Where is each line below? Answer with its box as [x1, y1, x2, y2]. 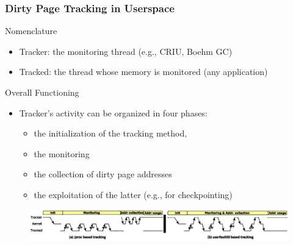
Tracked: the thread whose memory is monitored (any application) [19, 65, 268, 78]
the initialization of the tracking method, [34, 127, 187, 140]
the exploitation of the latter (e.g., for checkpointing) [34, 188, 233, 201]
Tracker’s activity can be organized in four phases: [19, 106, 208, 119]
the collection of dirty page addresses [34, 168, 172, 180]
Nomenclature [5, 24, 57, 37]
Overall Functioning [5, 86, 79, 98]
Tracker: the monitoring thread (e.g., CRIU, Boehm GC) [19, 44, 233, 57]
